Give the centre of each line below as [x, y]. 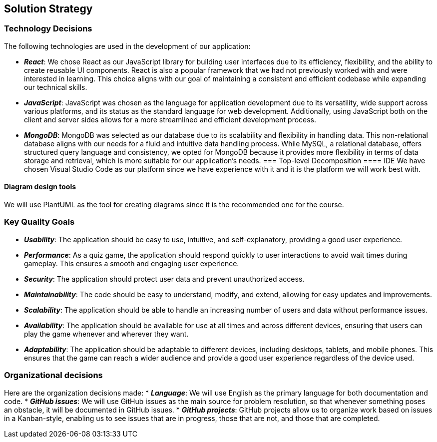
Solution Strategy [48, 9]
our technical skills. [56, 87]
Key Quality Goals [39, 222]
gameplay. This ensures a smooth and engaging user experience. [132, 263]
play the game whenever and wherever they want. [106, 334]
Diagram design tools [40, 187]
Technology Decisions [48, 29]
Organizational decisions [53, 375]
